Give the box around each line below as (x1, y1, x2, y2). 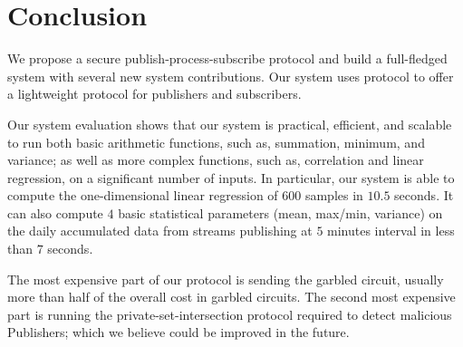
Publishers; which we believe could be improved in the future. (7, 323, 350, 342)
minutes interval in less (327, 221, 455, 240)
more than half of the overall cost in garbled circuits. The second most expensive (7, 287, 456, 306)
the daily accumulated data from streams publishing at (7, 221, 313, 240)
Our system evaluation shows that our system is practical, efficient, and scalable (7, 114, 452, 133)
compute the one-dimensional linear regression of (7, 186, 278, 205)
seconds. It (394, 186, 454, 205)
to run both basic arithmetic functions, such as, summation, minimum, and (7, 132, 425, 151)
